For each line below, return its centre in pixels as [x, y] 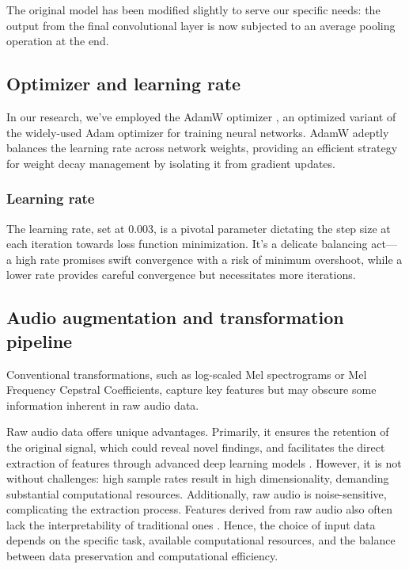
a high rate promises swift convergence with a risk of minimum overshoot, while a [204, 259]
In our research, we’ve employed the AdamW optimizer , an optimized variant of [201, 116]
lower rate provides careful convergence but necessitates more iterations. [181, 275]
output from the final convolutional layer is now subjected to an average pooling [201, 25]
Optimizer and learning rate [124, 84]
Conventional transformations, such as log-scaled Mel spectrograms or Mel [187, 374]
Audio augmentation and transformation [175, 317]
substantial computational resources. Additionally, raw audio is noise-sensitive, [197, 493]
